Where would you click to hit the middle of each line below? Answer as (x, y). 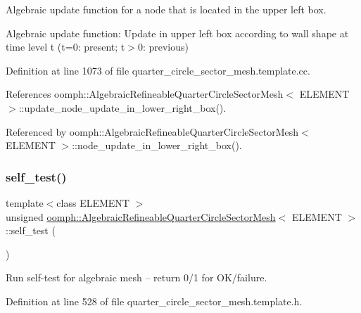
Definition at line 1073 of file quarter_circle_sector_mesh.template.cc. (158, 70)
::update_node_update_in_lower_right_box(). (122, 107)
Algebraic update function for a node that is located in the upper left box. (166, 9)
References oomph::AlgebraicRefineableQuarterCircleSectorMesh (145, 94)
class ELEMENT (93, 202)
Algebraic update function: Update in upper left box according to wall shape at (177, 33)
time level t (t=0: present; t (65, 47)
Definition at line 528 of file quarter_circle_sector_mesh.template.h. (154, 301)
